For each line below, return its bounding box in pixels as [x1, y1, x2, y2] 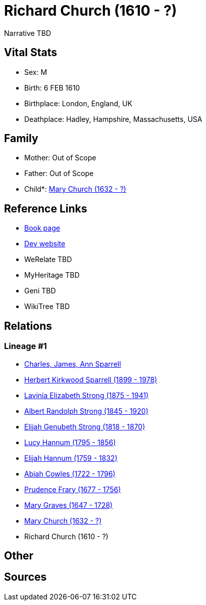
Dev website [24, 239, 66, 248]
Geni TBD [24, 286, 56, 295]
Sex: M [24, 67, 47, 76]
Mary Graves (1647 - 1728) [24, 500, 113, 509]
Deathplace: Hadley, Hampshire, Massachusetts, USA [24, 114, 202, 123]
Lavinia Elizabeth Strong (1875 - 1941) [24, 391, 149, 400]
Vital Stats [4, 46, 58, 59]
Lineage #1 [4, 341, 47, 352]
